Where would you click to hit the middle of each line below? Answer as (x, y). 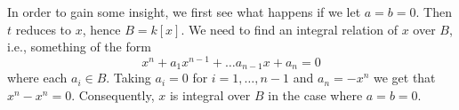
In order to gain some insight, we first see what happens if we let (184, 12)
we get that (404, 78)
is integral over (210, 94)
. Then (434, 12)
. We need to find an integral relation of (289, 29)
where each (37, 78)
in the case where (315, 94)
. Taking (129, 78)
